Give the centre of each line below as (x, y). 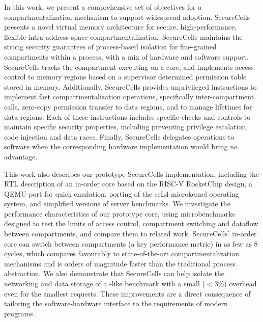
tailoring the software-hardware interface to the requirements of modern (116, 303)
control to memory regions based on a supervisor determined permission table (125, 77)
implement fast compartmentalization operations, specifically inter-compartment (129, 97)
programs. (20, 313)
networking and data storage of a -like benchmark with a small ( (105, 284)
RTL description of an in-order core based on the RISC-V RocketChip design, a (128, 184)
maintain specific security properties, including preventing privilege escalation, (126, 127)
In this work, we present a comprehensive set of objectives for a (103, 7)
